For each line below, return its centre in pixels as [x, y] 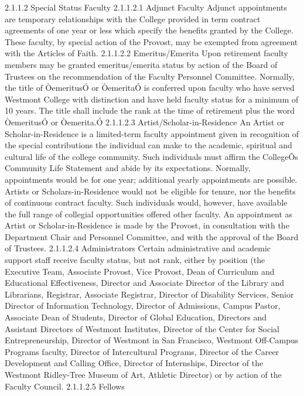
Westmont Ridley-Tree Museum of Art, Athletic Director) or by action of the [143, 374]
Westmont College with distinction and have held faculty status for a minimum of [152, 99]
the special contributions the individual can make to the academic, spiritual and [148, 145]
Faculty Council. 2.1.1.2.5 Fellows [65, 386]
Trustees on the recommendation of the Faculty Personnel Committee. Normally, [150, 76]
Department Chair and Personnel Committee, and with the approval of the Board [152, 236]
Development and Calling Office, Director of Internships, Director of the [134, 363]
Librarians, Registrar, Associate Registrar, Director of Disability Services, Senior [149, 294]
